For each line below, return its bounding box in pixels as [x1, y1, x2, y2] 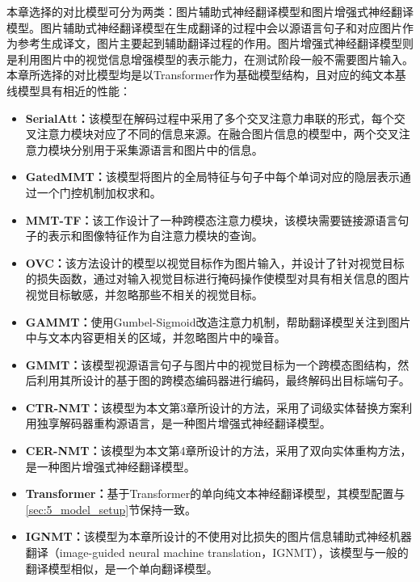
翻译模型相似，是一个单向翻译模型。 [25, 559, 218, 576]
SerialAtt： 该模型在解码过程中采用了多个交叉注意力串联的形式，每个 [25, 109, 394, 126]
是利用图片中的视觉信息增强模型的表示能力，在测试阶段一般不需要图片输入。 [6, 50, 414, 67]
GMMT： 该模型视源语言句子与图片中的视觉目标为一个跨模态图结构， [25, 356, 398, 373]
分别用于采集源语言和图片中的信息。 [70, 141, 263, 158]
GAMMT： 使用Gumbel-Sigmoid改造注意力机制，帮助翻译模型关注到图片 [25, 313, 411, 330]
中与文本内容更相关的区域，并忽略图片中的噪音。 [25, 329, 286, 346]
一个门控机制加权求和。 [36, 183, 162, 200]
